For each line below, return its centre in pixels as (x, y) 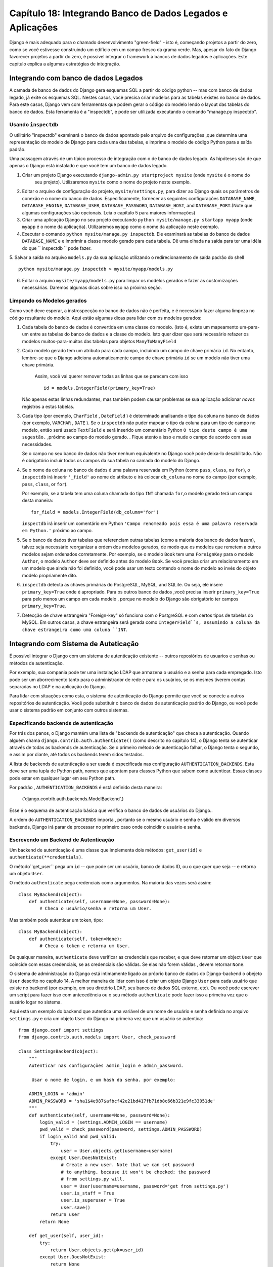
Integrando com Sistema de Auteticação (74, 644)
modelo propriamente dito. (50, 575)
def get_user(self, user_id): (66, 1236)
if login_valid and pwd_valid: (78, 1136)
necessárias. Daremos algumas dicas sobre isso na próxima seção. (92, 288)
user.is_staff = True (88, 1193)
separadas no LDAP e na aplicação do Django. (58, 686)
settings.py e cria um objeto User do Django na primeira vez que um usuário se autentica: (106, 1018)
